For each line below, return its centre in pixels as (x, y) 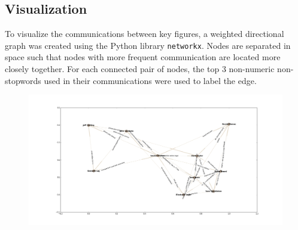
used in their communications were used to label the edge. (150, 80)
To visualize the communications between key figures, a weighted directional (145, 34)
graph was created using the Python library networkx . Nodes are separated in (148, 45)
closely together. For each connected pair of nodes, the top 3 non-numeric (140, 69)
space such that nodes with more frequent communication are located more (143, 57)
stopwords (23, 80)
